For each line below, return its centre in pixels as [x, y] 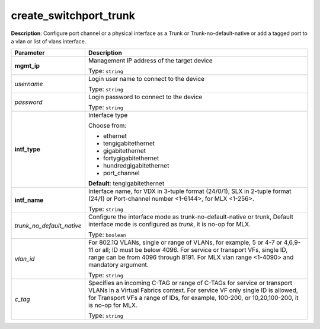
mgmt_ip [27, 66]
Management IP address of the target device [150, 61]
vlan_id [25, 259]
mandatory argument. [119, 265]
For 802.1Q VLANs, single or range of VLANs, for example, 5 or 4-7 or [185, 242]
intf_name [29, 200]
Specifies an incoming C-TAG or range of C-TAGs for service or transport [190, 283]
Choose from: [107, 126]
